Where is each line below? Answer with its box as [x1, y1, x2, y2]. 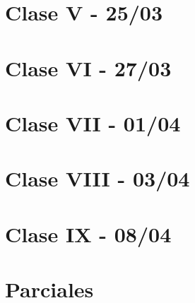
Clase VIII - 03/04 [5, 164, 190, 193]
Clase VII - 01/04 [5, 108, 181, 137]
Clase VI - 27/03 [5, 53, 172, 82]
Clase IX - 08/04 [5, 219, 172, 248]
